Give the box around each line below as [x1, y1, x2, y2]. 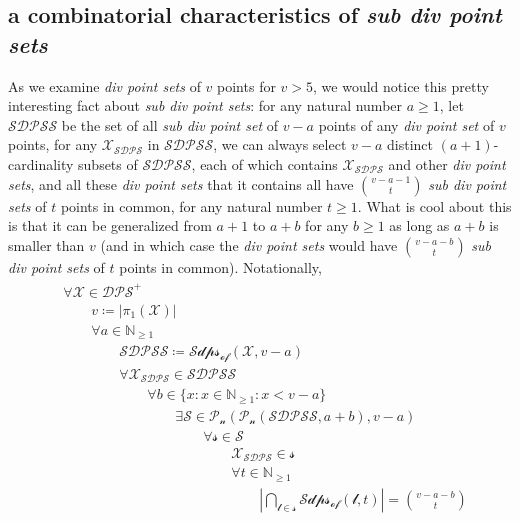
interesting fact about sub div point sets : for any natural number [8, 95, 403, 116]
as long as [389, 215, 450, 236]
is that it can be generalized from [8, 215, 212, 236]
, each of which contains [191, 153, 338, 174]
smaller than [8, 234, 85, 255]
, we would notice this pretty [313, 75, 489, 96]
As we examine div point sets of [8, 75, 201, 96]
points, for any [8, 134, 98, 155]
